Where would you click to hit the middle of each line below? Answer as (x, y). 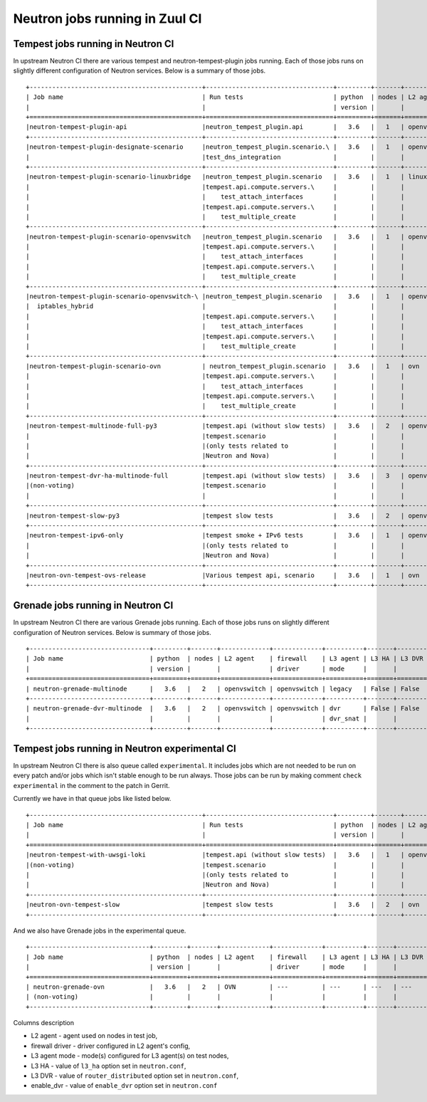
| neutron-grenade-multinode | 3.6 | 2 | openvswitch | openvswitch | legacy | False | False (223, 688)
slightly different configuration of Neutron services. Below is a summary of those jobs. (139, 70)
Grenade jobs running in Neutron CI (93, 605)
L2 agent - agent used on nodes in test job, (94, 1036)
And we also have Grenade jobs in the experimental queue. (100, 930)
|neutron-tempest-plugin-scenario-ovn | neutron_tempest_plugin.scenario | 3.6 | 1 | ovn (223, 366)
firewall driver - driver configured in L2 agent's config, (111, 1046)
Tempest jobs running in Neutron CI (94, 44)
